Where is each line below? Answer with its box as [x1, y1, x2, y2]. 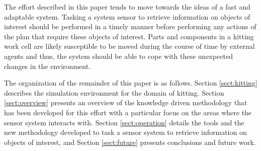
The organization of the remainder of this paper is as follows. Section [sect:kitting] [4, 78, 257, 88]
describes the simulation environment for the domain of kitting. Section [4, 87, 224, 98]
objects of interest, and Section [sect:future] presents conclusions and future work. [4, 136, 256, 147]
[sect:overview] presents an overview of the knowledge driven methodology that [4, 97, 247, 108]
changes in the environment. [4, 60, 91, 71]
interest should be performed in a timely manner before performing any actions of [4, 21, 256, 32]
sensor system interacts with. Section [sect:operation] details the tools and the [4, 117, 244, 127]
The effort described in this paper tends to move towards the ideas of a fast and [4, 2, 250, 12]
